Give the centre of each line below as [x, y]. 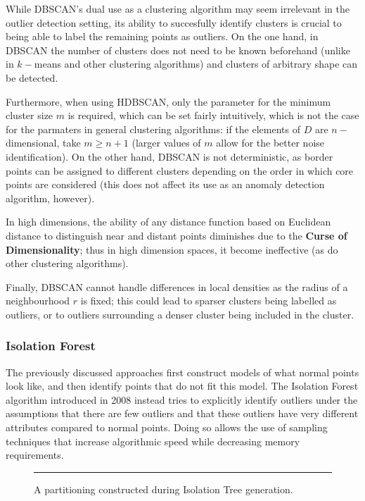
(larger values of [166, 143]
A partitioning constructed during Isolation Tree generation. [164, 489]
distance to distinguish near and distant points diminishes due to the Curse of [177, 235]
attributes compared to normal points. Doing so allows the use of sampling [167, 427]
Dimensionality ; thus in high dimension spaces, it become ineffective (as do [172, 249]
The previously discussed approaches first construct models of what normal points [182, 372]
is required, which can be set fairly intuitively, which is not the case [213, 115]
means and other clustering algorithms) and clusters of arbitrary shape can [196, 64]
